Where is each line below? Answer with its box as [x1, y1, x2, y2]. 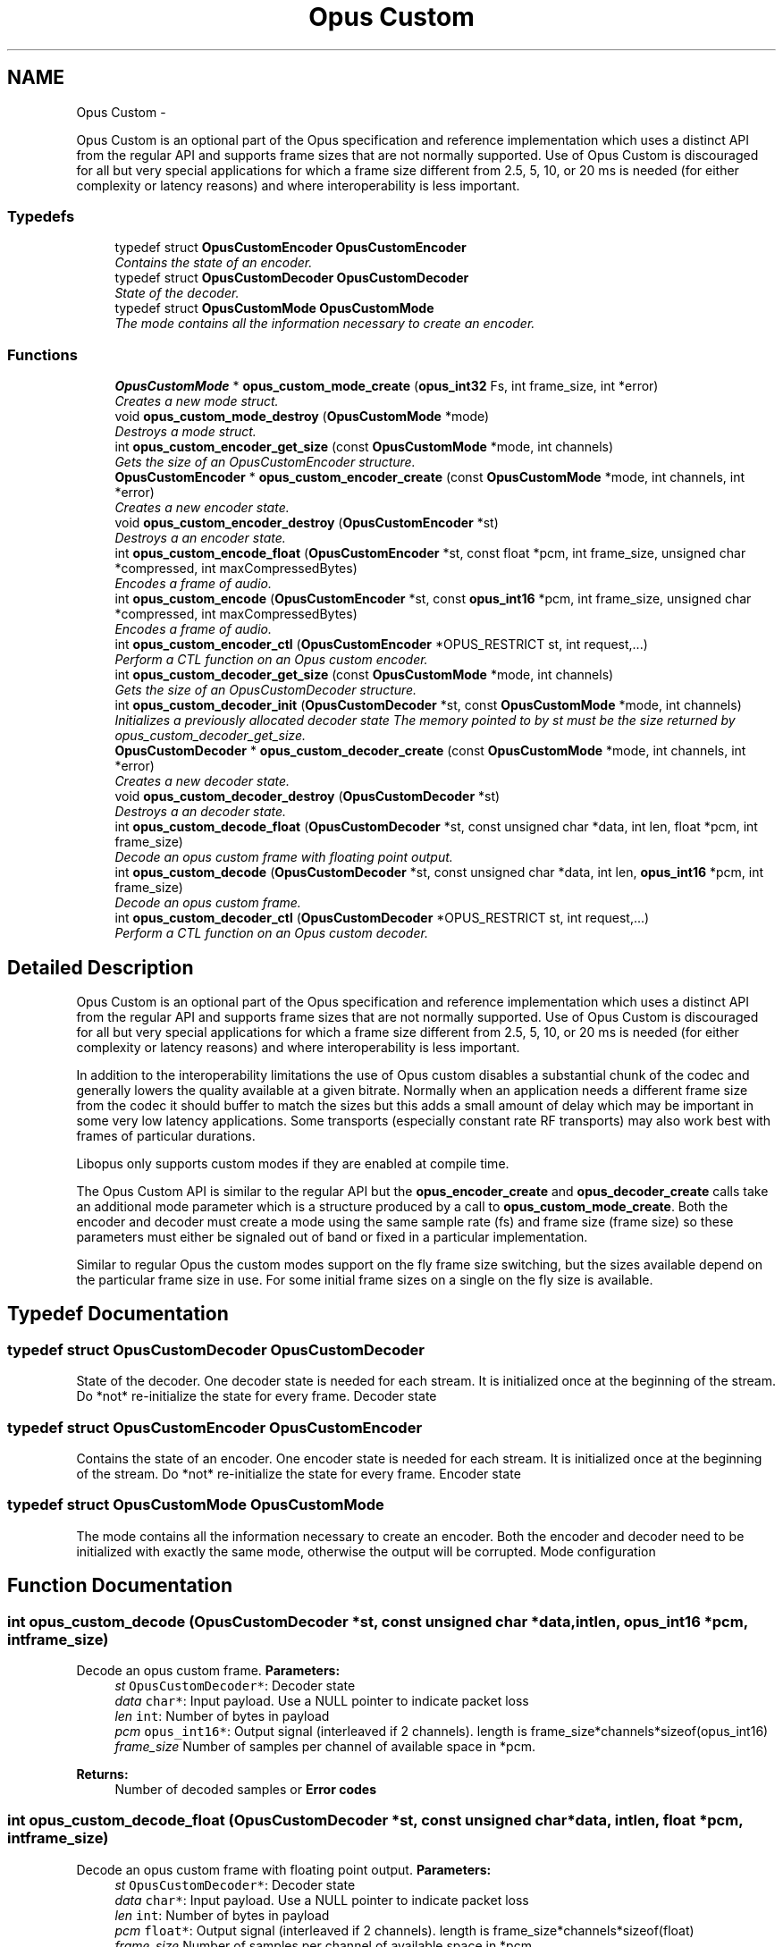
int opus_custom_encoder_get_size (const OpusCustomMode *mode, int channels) [114, 439, 614, 455]
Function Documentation [7, 1574, 232, 1597]
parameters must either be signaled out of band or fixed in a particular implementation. [76, 1228, 588, 1244]
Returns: [76, 1766, 129, 1782]
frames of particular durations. [76, 1127, 256, 1143]
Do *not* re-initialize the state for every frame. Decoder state [76, 1388, 437, 1404]
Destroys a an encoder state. [114, 530, 286, 546]
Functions [7, 345, 78, 364]
